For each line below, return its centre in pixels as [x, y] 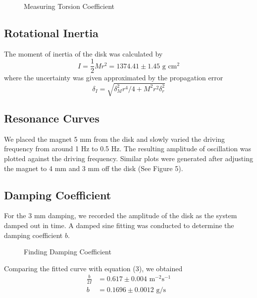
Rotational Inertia [51, 32]
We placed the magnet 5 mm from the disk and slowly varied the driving [114, 139]
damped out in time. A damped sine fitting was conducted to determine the [119, 225]
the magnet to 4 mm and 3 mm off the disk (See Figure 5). [94, 168]
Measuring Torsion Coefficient [69, 6]
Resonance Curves [52, 118]
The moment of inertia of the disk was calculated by [83, 53]
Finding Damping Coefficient [68, 252]
